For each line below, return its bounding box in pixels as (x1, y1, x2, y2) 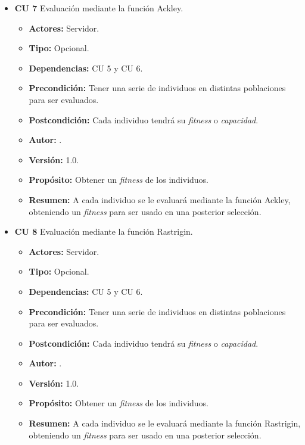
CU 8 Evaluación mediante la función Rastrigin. (14, 225, 193, 238)
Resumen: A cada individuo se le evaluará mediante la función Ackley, (29, 193, 291, 206)
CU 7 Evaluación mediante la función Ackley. (14, 2, 183, 14)
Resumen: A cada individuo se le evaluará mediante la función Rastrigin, (29, 417, 301, 430)
